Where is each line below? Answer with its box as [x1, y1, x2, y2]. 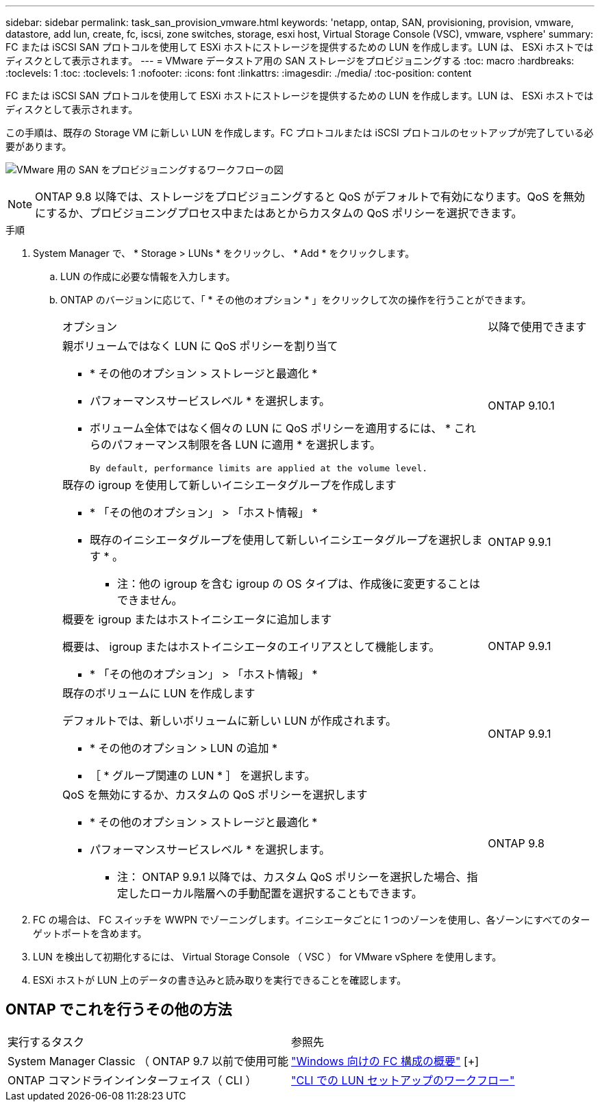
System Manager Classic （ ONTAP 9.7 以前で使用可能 [8, 1054, 289, 1068]
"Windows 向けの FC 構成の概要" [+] [291, 1054, 479, 1068]
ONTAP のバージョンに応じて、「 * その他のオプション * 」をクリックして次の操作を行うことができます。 [60, 294, 532, 306]
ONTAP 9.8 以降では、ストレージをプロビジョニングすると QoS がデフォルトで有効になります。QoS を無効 [35, 190, 586, 203]
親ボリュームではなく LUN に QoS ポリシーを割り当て [62, 339, 338, 353]
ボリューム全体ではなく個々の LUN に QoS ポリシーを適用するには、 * [90, 421, 451, 435]
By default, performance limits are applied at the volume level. [90, 463, 428, 473]
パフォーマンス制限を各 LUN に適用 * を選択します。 [112, 438, 382, 451]
